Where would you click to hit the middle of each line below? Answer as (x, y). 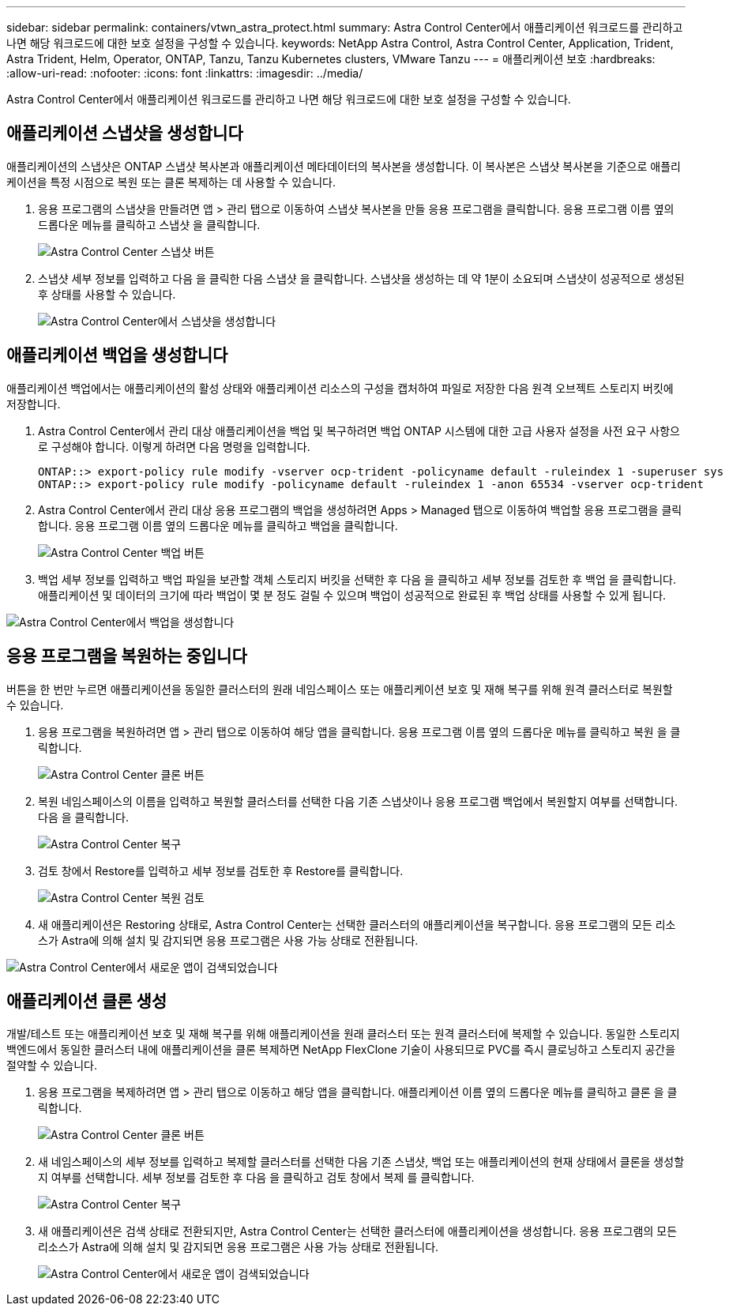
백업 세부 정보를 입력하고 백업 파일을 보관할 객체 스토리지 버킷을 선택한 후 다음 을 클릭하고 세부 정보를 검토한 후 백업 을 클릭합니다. (357, 579)
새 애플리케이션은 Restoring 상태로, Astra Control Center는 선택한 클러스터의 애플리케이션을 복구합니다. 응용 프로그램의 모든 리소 (357, 924)
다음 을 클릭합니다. (83, 817)
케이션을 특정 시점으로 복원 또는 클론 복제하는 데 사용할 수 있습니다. (171, 182)
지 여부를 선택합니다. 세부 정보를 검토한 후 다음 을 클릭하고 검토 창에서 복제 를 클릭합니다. (256, 1178)
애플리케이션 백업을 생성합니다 (117, 355)
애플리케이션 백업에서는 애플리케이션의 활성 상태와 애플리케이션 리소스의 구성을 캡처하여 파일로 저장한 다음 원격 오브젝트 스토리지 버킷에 (340, 388)
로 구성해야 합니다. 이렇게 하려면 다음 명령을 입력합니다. (174, 446)
